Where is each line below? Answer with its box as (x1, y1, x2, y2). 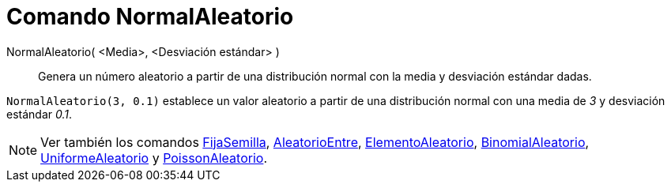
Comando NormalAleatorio (6, 3, 294, 30)
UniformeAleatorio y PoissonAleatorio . (40, 149, 267, 166)
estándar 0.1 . (6, 107, 73, 121)
